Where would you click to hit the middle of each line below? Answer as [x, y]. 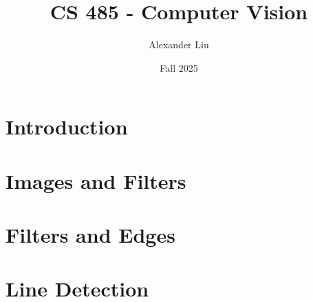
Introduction [67, 127]
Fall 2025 [179, 67]
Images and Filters [96, 180]
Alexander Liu [179, 44]
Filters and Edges [90, 235]
